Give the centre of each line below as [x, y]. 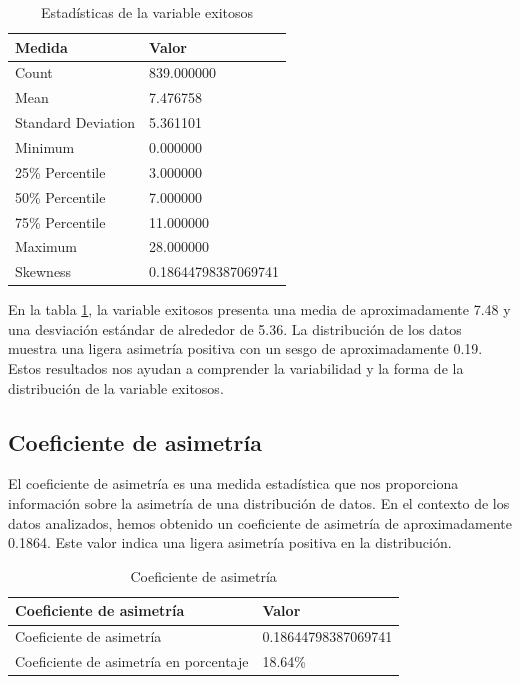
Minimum [45, 146]
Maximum [46, 246]
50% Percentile [60, 196]
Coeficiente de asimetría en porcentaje [132, 661]
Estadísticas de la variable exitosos [147, 12]
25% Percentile [60, 171]
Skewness [43, 271]
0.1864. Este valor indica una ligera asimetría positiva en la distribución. [230, 542]
